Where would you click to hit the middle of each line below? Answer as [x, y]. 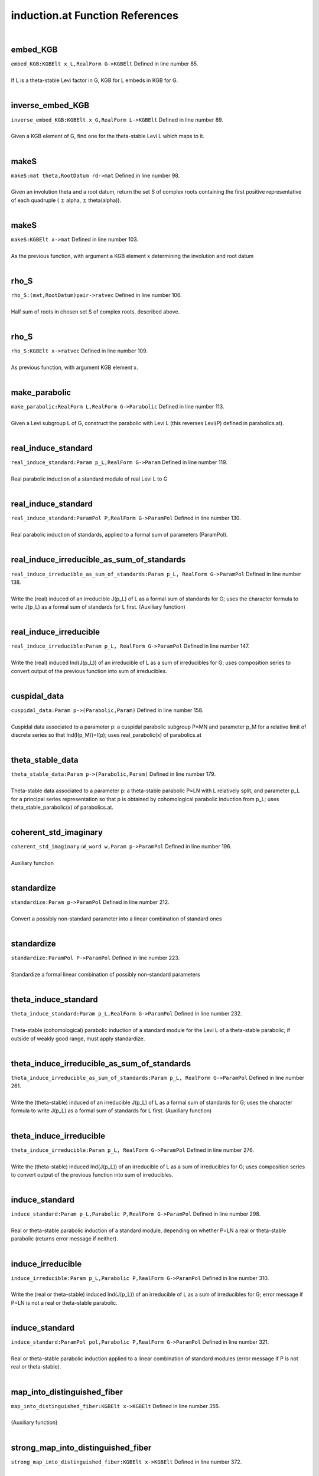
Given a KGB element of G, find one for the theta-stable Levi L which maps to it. [108, 136]
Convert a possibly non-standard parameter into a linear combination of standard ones [116, 919]
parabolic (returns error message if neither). [64, 1239]
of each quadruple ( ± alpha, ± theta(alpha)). [66, 200]
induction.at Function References [95, 15]
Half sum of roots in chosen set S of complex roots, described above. [95, 311]
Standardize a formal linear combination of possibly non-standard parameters [105, 975]
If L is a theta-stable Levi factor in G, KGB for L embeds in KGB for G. [95, 80]
